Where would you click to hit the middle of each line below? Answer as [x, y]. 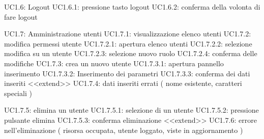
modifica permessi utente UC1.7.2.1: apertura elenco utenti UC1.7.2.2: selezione [128, 43]
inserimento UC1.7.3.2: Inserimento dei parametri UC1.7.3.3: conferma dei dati [127, 73]
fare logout [21, 16]
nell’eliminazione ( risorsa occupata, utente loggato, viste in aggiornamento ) [124, 130]
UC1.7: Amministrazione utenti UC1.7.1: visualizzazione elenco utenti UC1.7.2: [128, 34]
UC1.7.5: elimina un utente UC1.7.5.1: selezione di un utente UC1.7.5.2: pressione [131, 110]
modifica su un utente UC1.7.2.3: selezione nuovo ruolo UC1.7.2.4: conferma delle [131, 53]
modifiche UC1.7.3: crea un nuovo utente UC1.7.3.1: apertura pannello [114, 63]
